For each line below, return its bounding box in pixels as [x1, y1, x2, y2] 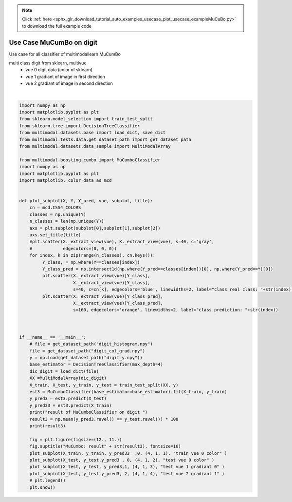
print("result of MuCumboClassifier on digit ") [29, 409, 148, 415]
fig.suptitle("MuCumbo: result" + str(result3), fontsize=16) [29, 444, 181, 449]
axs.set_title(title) [29, 232, 81, 238]
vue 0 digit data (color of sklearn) [25, 67, 92, 73]
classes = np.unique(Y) [29, 212, 86, 217]
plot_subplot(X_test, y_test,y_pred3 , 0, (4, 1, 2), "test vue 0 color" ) [29, 457, 215, 463]
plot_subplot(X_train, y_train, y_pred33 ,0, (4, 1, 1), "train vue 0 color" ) [29, 450, 227, 456]
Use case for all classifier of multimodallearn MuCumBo [9, 51, 121, 57]
